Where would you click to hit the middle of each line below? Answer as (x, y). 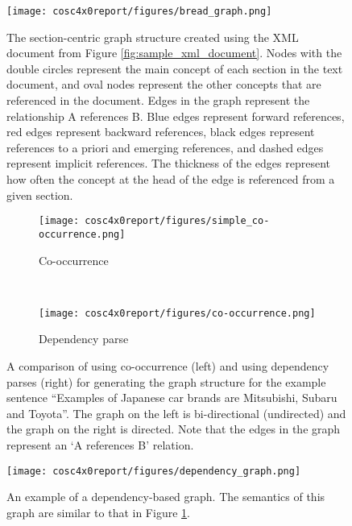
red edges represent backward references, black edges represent (161, 132)
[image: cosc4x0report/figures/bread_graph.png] (139, 11)
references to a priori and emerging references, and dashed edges (165, 147)
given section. (40, 195)
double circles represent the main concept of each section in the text (175, 68)
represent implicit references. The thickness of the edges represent (168, 163)
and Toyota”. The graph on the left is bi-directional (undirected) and (176, 413)
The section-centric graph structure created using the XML (153, 37)
